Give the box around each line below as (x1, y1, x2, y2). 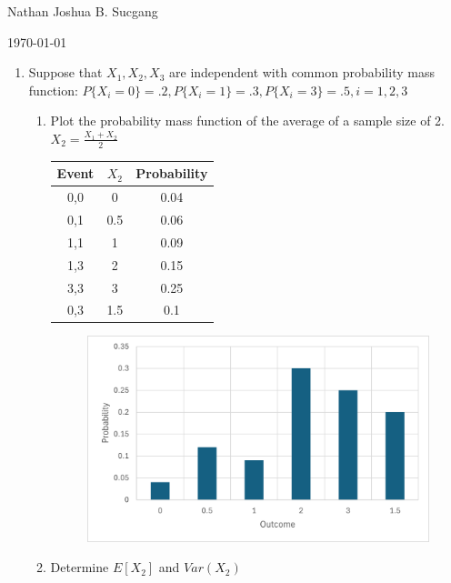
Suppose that (28, 63, 103, 82)
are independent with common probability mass (169, 63, 435, 82)
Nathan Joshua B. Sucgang (7, 2, 158, 20)
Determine (50, 558, 109, 577)
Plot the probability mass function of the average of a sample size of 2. (50, 111, 445, 130)
